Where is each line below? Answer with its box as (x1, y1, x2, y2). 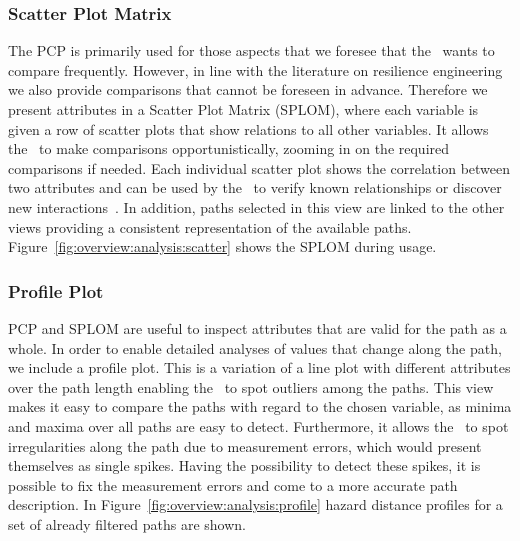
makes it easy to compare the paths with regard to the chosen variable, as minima (8, 396, 512, 417)
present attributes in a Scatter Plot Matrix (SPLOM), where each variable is (8, 99, 479, 119)
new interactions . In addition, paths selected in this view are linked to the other (8, 196, 505, 217)
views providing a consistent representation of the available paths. (8, 216, 412, 237)
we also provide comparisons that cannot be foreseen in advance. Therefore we (8, 79, 488, 100)
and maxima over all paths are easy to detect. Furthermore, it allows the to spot (8, 415, 509, 436)
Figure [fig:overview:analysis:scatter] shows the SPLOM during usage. (8, 236, 437, 257)
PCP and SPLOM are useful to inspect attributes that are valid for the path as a (8, 317, 507, 338)
